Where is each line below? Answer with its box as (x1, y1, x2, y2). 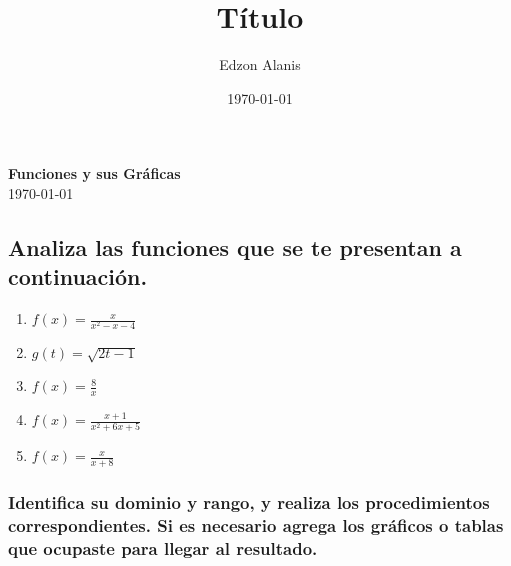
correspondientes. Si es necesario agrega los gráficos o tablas (8, 513, 504, 538)
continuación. (8, 261, 148, 292)
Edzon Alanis (219, 54, 301, 75)
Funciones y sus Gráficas (8, 163, 181, 184)
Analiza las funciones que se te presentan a (8, 231, 462, 262)
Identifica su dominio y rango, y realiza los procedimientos (8, 490, 490, 515)
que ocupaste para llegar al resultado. (8, 535, 318, 560)
